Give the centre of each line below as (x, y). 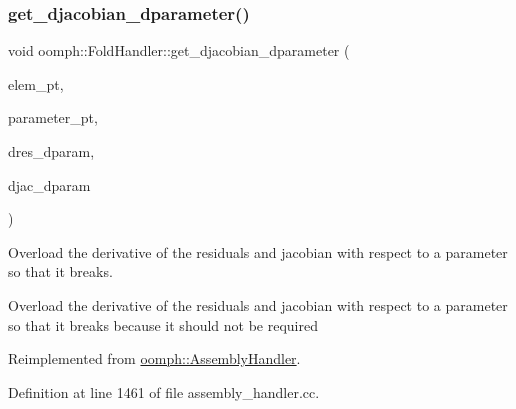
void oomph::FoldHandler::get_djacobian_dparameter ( (179, 50)
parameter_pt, (53, 117)
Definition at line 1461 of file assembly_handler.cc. (164, 391)
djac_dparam (49, 184)
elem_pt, (36, 83)
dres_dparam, (51, 151)
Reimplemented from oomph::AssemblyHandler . (154, 358)
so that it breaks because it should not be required (163, 324)
